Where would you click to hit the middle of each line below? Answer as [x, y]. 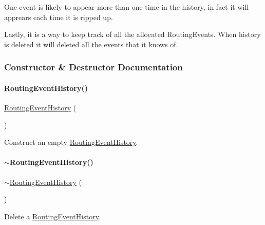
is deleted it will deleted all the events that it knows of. [91, 44]
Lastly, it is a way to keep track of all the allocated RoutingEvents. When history [132, 34]
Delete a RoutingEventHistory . [52, 216]
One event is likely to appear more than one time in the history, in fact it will [127, 7]
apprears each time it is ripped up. [59, 17]
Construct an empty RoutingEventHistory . [71, 142]
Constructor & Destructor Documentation [93, 67]
